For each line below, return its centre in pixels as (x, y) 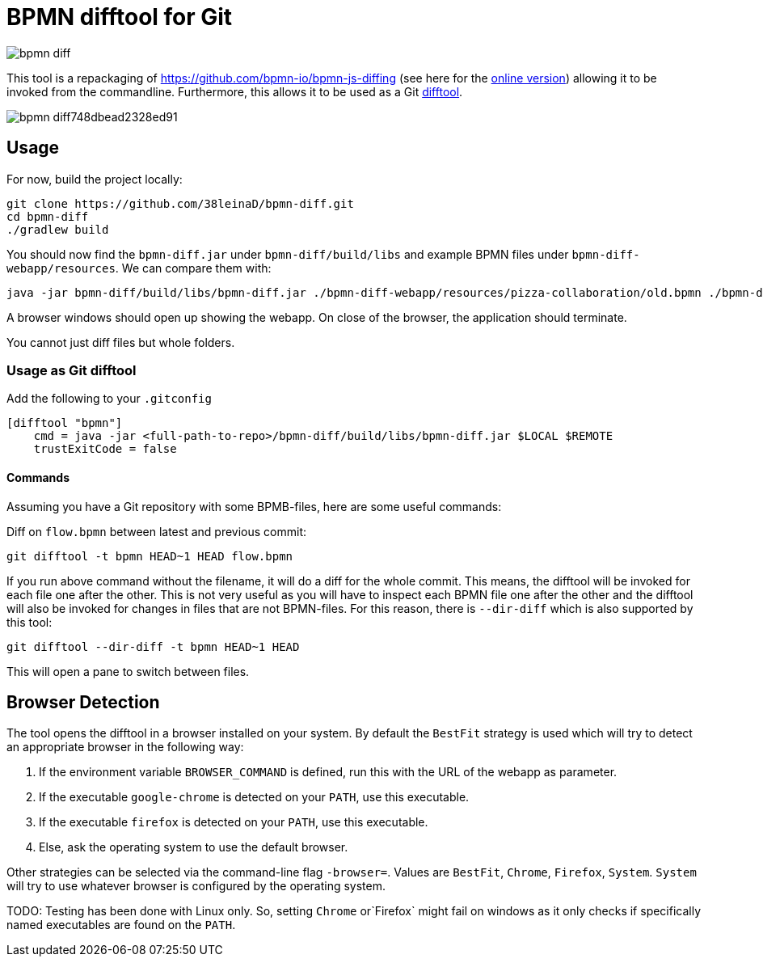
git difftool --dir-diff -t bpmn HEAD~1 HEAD (153, 646)
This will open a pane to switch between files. (128, 671)
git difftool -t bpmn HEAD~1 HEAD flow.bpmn (150, 556)
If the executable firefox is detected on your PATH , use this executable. (234, 822)
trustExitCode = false (105, 449)
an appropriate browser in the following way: (125, 747)
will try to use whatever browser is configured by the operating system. (196, 886)
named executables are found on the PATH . (121, 925)
